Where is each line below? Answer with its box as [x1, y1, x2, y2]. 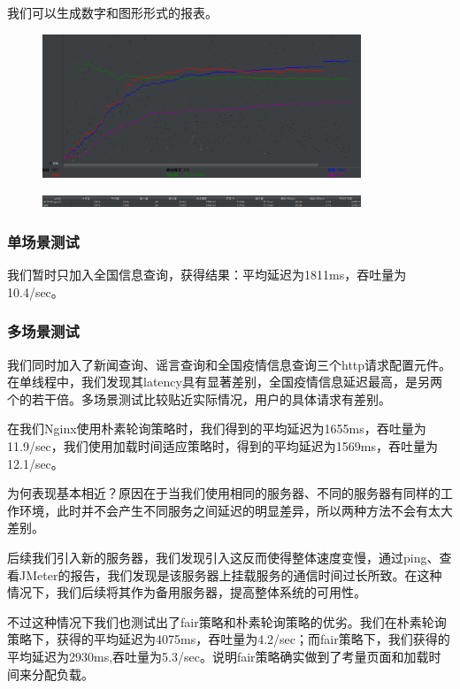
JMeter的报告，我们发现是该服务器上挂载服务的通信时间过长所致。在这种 [19, 565, 442, 584]
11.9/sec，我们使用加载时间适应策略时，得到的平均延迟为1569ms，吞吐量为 [7, 437, 439, 456]
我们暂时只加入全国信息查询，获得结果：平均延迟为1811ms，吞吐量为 [7, 265, 407, 284]
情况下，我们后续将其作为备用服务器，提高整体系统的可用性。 [7, 583, 366, 601]
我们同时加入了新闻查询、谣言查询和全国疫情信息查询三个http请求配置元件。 [7, 355, 452, 373]
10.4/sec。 [7, 282, 64, 301]
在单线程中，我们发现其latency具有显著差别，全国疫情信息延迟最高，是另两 [7, 372, 442, 391]
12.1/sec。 [7, 454, 64, 472]
